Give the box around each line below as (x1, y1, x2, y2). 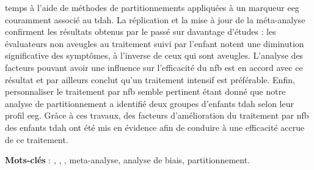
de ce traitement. (5, 133, 68, 146)
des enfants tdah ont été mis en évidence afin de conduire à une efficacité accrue (5, 120, 305, 133)
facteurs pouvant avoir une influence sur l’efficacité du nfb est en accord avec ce (5, 61, 303, 73)
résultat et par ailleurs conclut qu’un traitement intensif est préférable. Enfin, (5, 73, 295, 86)
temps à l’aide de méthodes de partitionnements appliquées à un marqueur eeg (5, 1, 299, 13)
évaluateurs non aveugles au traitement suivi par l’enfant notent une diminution (5, 37, 304, 50)
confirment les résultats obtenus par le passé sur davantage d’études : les (5, 25, 276, 38)
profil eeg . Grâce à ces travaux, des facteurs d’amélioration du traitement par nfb (5, 109, 309, 122)
